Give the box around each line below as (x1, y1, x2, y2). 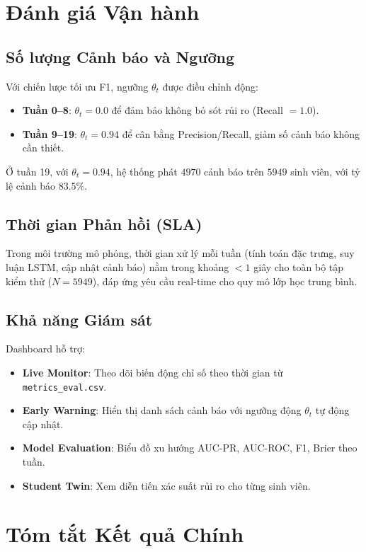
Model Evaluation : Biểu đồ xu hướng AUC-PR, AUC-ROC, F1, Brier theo (22, 440, 358, 455)
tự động (315, 403, 350, 418)
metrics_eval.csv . (22, 379, 107, 393)
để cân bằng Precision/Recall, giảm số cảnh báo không (122, 126, 360, 141)
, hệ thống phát (110, 163, 178, 178)
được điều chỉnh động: (162, 79, 258, 93)
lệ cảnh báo (6, 178, 55, 192)
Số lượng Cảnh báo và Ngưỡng (6, 45, 235, 67)
